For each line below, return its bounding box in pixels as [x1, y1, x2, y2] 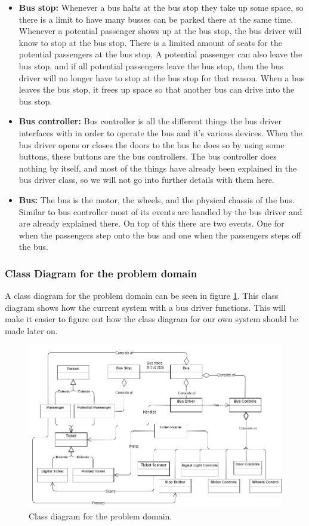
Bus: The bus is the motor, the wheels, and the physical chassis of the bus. [18, 193, 295, 206]
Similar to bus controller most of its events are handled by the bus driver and [18, 205, 302, 218]
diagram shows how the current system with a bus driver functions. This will [5, 301, 286, 313]
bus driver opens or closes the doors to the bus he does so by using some [18, 138, 285, 151]
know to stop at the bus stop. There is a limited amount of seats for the [18, 36, 282, 48]
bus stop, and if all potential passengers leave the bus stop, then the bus [18, 59, 284, 72]
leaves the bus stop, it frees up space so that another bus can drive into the [18, 83, 295, 96]
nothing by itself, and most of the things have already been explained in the [18, 161, 297, 174]
